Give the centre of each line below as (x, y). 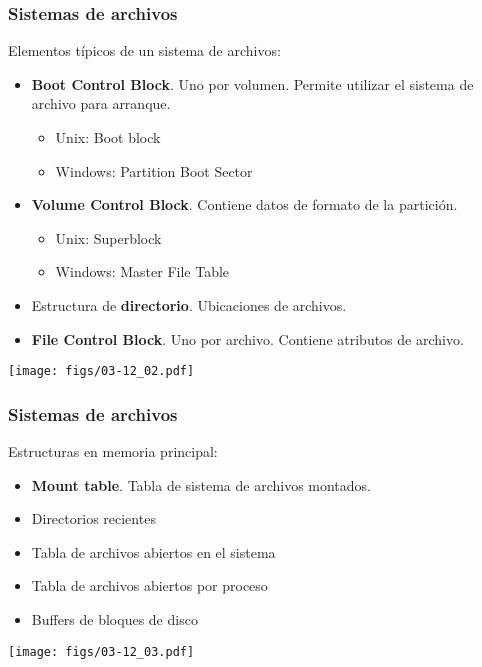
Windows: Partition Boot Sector (154, 170)
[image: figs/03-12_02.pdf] (101, 371)
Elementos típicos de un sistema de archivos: (144, 50)
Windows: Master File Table (142, 271)
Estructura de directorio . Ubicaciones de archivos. (189, 304)
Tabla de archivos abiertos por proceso (149, 585)
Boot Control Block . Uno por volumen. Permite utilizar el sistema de (252, 83)
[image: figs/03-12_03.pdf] (101, 651)
